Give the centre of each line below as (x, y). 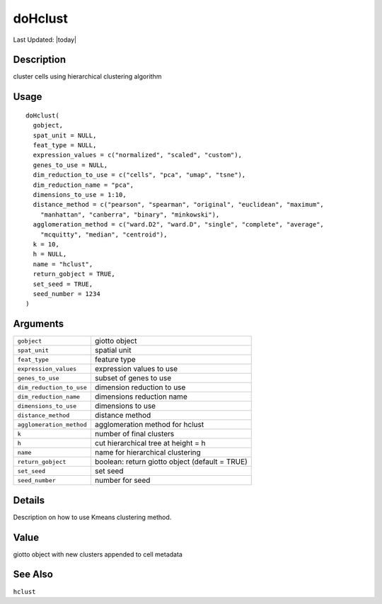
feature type (115, 360)
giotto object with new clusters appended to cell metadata (98, 554)
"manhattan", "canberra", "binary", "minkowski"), (130, 215)
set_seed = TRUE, (63, 284)
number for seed (122, 480)
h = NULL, (50, 254)
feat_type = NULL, (65, 146)
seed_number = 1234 (66, 294)
